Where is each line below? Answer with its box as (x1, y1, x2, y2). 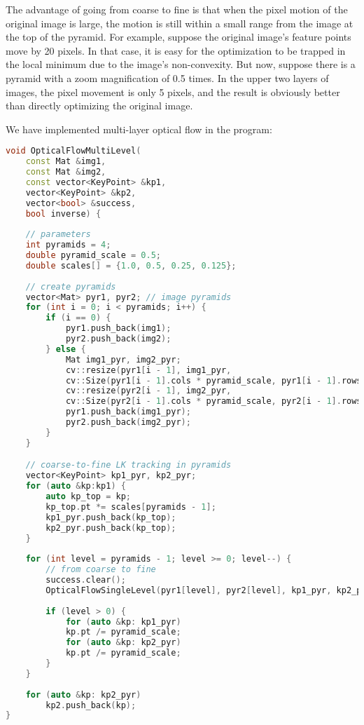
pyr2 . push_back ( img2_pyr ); (65, 417, 191, 428)
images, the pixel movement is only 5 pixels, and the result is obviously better (6, 84, 340, 99)
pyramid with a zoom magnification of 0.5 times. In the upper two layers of (6, 70, 329, 85)
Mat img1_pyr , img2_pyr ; (65, 354, 181, 365)
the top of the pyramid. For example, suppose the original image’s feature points (6, 29, 351, 44)
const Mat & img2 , (25, 167, 106, 177)
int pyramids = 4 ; (25, 240, 111, 250)
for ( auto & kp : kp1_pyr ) (65, 616, 181, 627)
